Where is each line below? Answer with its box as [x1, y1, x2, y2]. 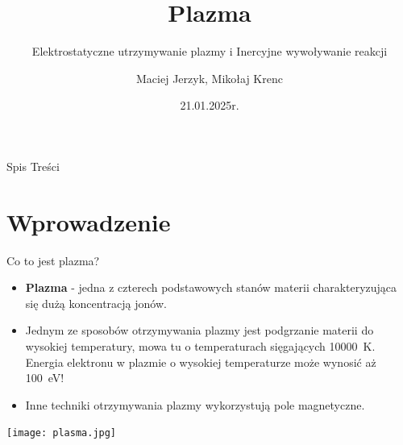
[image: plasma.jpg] [6, 427, 117, 439]
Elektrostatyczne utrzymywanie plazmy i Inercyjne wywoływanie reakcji [31, 43, 388, 60]
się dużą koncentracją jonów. [25, 294, 167, 311]
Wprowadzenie [6, 205, 171, 238]
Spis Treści [6, 157, 60, 174]
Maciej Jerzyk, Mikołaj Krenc [136, 69, 283, 86]
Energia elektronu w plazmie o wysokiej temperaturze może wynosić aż [25, 353, 376, 370]
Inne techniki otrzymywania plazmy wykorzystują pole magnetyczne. [25, 396, 365, 413]
